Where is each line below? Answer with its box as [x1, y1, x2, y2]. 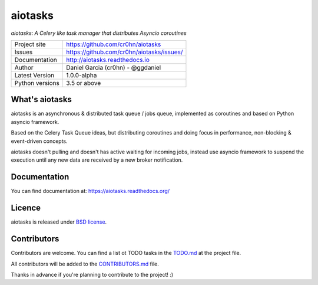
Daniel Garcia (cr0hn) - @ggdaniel [65, 63, 161, 71]
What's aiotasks [11, 94, 72, 104]
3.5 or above [65, 78, 101, 87]
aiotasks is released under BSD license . [11, 218, 107, 225]
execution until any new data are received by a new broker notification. [11, 156, 183, 163]
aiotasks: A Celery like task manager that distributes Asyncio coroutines [11, 30, 187, 37]
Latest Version [14, 71, 55, 79]
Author [14, 63, 34, 71]
